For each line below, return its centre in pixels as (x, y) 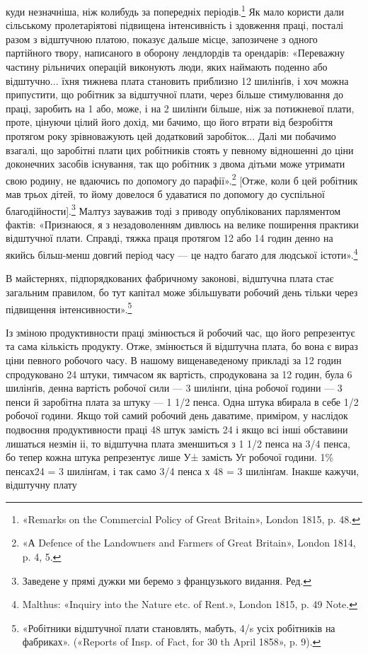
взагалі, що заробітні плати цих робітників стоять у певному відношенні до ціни (180, 150)
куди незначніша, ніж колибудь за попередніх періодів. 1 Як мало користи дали (175, 10)
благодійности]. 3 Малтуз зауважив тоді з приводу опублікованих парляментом (173, 209)
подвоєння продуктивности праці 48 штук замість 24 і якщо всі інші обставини (177, 429)
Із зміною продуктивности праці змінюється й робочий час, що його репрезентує (180, 332)
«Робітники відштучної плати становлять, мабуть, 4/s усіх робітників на (179, 627)
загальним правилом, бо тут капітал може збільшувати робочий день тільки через (182, 292)
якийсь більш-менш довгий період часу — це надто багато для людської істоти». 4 (182, 253)
